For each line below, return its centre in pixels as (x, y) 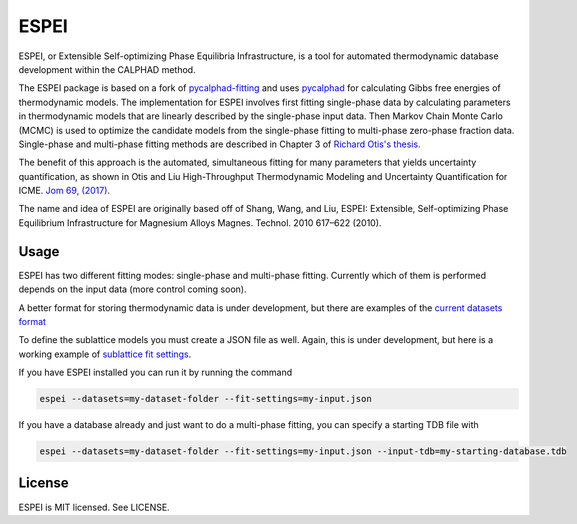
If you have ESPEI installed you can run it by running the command (155, 372)
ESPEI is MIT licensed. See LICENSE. (94, 507)
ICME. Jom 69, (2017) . (64, 191)
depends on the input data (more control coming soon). (132, 289)
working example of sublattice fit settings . (105, 354)
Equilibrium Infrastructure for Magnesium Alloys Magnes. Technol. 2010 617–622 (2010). (200, 222)
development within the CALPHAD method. (107, 69)
